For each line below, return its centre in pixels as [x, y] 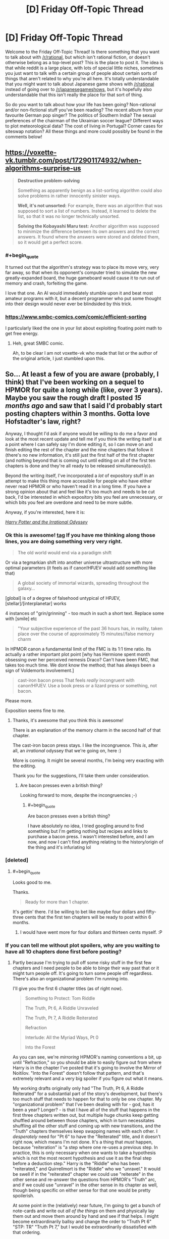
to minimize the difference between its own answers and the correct [89, 231]
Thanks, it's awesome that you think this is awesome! [68, 720]
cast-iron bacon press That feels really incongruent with [76, 680]
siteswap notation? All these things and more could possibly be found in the [84, 131]
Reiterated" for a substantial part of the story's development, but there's [88, 1093]
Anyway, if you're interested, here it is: [45, 512]
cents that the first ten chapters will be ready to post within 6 [88, 917]
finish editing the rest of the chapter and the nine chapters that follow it [79, 450]
